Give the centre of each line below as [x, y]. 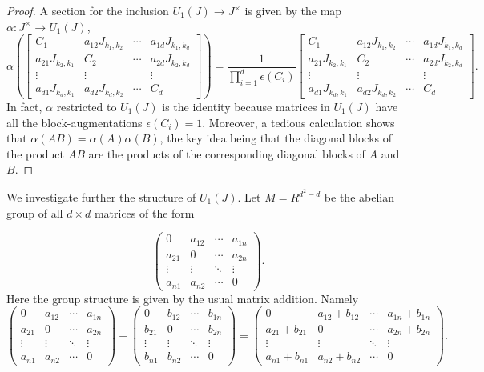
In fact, [24, 106]
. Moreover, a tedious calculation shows [298, 122]
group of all [35, 212]
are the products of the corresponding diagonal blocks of [227, 153]
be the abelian [359, 197]
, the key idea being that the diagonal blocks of [276, 138]
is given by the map [293, 10]
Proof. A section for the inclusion [88, 10]
